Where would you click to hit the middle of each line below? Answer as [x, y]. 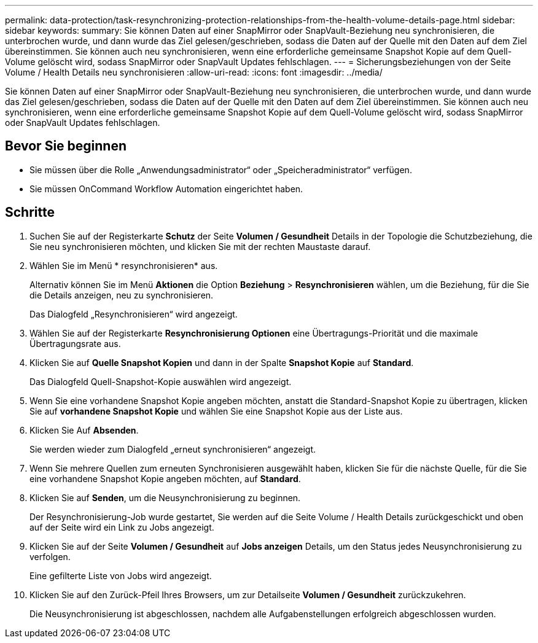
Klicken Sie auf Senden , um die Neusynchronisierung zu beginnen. [165, 497]
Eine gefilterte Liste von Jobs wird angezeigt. [121, 575]
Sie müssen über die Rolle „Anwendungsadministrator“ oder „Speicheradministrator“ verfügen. [221, 170]
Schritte [30, 212]
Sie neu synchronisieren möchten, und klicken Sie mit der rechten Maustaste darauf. [200, 246]
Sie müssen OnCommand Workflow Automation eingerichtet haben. [166, 189]
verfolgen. [50, 556]
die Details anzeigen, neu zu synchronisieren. [122, 295]
